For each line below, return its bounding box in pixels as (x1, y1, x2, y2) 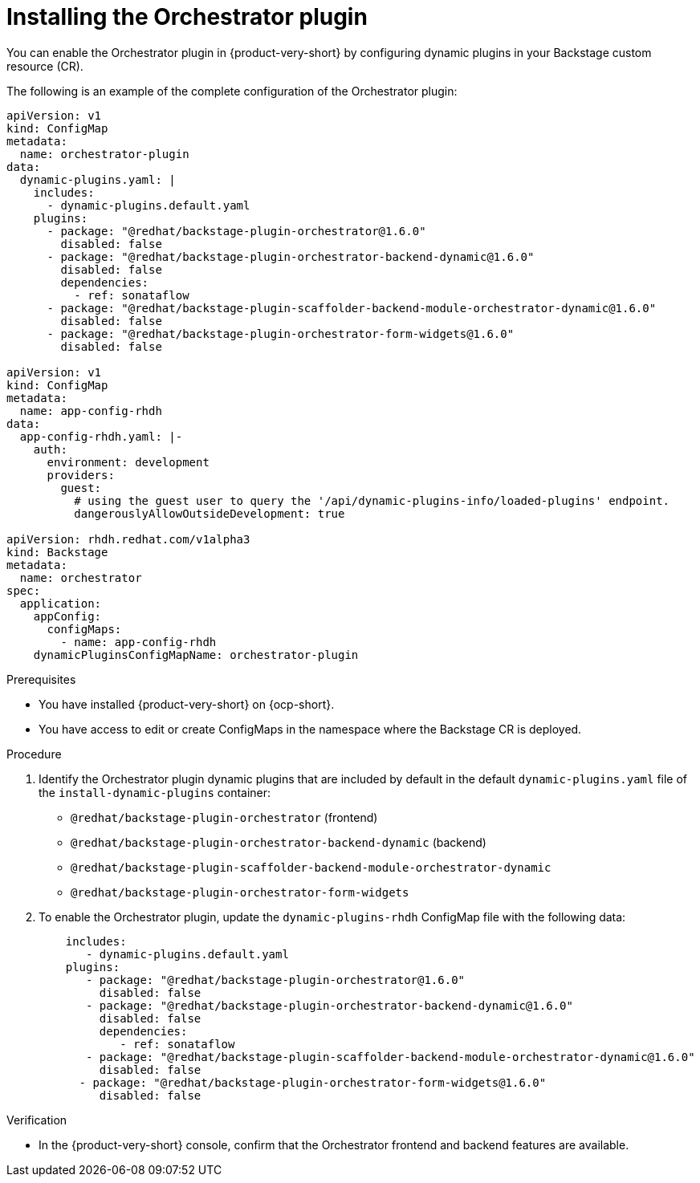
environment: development (47, 455, 210, 469)
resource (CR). (6, 59, 83, 73)
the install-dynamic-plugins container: (39, 785, 271, 799)
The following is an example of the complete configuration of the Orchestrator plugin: (6, 83, 458, 98)
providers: (47, 468, 115, 482)
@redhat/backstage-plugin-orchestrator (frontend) (71, 810, 378, 824)
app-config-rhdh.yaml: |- (19, 429, 183, 443)
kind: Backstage (6, 545, 108, 559)
